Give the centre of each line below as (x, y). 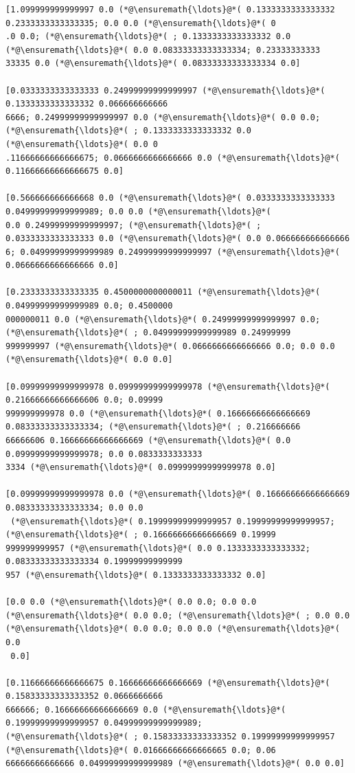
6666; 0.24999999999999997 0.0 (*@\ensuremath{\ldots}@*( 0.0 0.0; (163, 117)
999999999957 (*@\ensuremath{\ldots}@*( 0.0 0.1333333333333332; (158, 548)
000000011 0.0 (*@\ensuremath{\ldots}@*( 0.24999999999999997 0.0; (163, 319)
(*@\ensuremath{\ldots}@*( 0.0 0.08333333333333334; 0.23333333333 (163, 50)
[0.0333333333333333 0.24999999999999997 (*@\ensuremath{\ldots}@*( (165, 90)
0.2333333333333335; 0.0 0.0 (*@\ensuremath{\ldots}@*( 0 (141, 23)
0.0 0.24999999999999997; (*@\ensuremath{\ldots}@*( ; (134, 225)
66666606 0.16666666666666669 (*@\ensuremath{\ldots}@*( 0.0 (148, 440)
